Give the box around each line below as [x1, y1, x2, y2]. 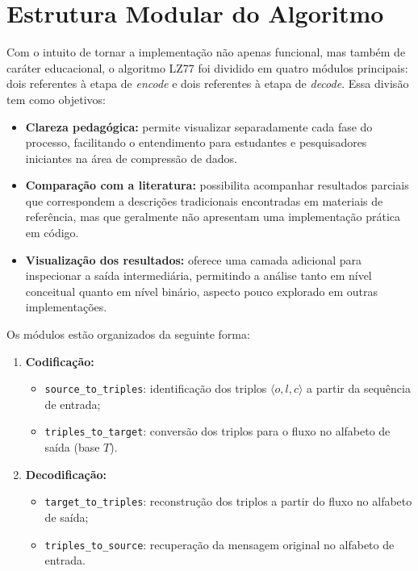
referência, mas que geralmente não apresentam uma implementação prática [25, 208, 401, 225]
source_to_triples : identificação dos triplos [44, 380, 267, 397]
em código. [25, 224, 79, 241]
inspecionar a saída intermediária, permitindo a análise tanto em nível [25, 267, 372, 284]
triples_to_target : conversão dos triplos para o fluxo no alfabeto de [44, 423, 391, 440]
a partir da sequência [307, 380, 411, 397]
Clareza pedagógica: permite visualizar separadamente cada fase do [25, 118, 373, 135]
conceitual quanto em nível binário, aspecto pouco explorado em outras [25, 282, 378, 299]
